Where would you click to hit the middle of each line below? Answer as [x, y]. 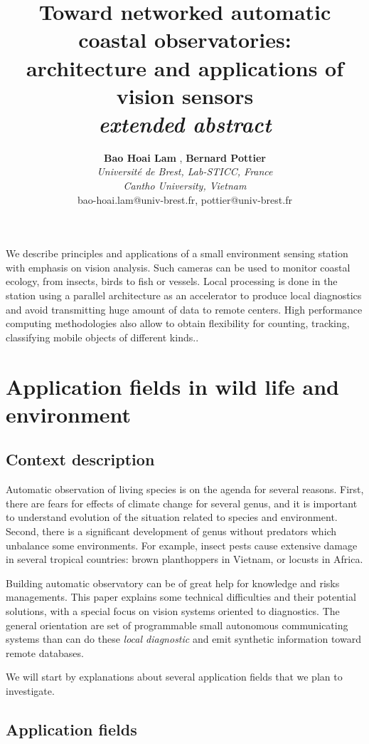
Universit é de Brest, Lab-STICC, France [185, 171]
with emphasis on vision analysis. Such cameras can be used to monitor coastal [178, 267]
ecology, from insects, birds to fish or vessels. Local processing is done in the [172, 281]
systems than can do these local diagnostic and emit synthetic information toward [183, 639]
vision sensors [185, 95]
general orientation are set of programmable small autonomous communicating [177, 625]
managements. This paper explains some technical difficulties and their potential [181, 597]
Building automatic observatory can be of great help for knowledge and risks [173, 583]
